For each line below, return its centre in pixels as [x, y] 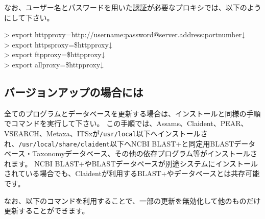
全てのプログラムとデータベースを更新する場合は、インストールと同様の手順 [132, 113]
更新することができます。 [47, 211]
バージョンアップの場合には [74, 92]
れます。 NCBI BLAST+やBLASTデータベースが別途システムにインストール [131, 163]
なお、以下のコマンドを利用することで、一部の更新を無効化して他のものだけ [132, 200]
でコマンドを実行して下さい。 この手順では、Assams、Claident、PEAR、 [126, 123]
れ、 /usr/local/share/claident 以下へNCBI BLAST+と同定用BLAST [119, 143]
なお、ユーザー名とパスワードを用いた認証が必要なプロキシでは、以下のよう [133, 7]
